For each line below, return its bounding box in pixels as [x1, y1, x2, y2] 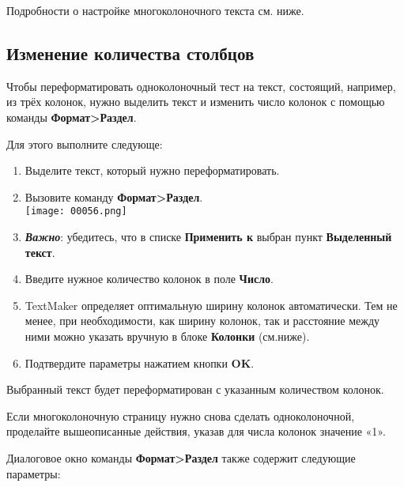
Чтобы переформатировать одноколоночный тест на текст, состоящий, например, [6, 77, 396, 94]
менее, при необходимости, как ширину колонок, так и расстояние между [25, 312, 380, 329]
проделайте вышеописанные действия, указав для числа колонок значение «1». [6, 423, 386, 440]
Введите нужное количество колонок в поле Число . [25, 270, 274, 287]
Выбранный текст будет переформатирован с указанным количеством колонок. [6, 381, 384, 398]
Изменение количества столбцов [6, 40, 255, 65]
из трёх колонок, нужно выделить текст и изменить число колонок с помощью [6, 93, 385, 110]
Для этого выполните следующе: [6, 135, 163, 152]
